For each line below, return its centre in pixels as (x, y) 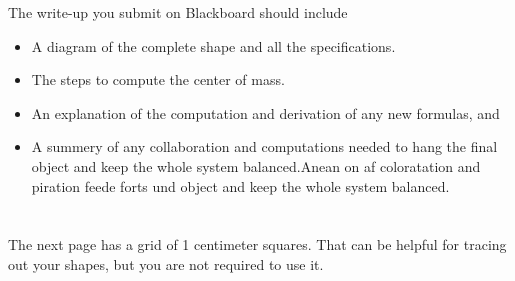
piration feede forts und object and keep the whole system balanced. (240, 185)
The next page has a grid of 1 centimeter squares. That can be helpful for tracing (257, 244)
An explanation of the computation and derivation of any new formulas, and (265, 112)
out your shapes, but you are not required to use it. (166, 263)
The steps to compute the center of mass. (158, 79)
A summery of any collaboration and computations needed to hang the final (264, 146)
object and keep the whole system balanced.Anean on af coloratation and (256, 165)
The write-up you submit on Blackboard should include (178, 12)
